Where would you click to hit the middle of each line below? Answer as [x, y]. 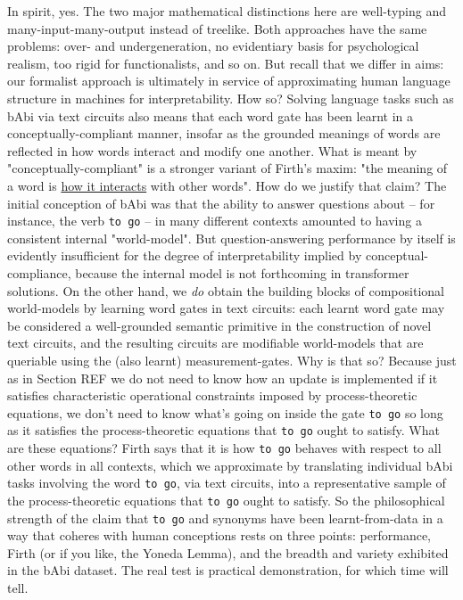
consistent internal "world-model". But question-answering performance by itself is [231, 238]
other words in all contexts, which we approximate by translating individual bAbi [230, 465]
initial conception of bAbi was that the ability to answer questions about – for [221, 203]
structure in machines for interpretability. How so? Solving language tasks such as [231, 98]
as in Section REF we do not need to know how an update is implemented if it [223, 378]
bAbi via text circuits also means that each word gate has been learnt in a [210, 115]
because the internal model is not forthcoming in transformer [242, 272]
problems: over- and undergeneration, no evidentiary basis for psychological [213, 46]
